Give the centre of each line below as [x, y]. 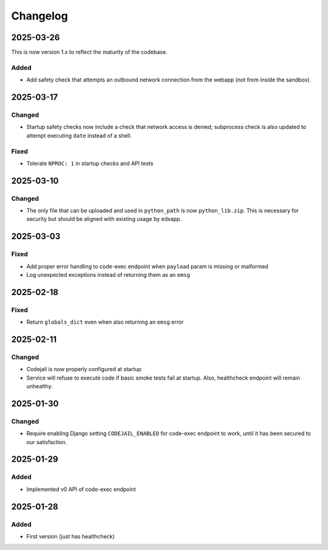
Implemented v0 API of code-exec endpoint [81, 489]
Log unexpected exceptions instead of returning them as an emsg [108, 274]
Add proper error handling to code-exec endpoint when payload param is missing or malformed [147, 266]
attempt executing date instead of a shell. [79, 135]
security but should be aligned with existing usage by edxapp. [104, 219]
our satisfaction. [46, 442]
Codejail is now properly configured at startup [84, 369]
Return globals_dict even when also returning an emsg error [105, 322]
